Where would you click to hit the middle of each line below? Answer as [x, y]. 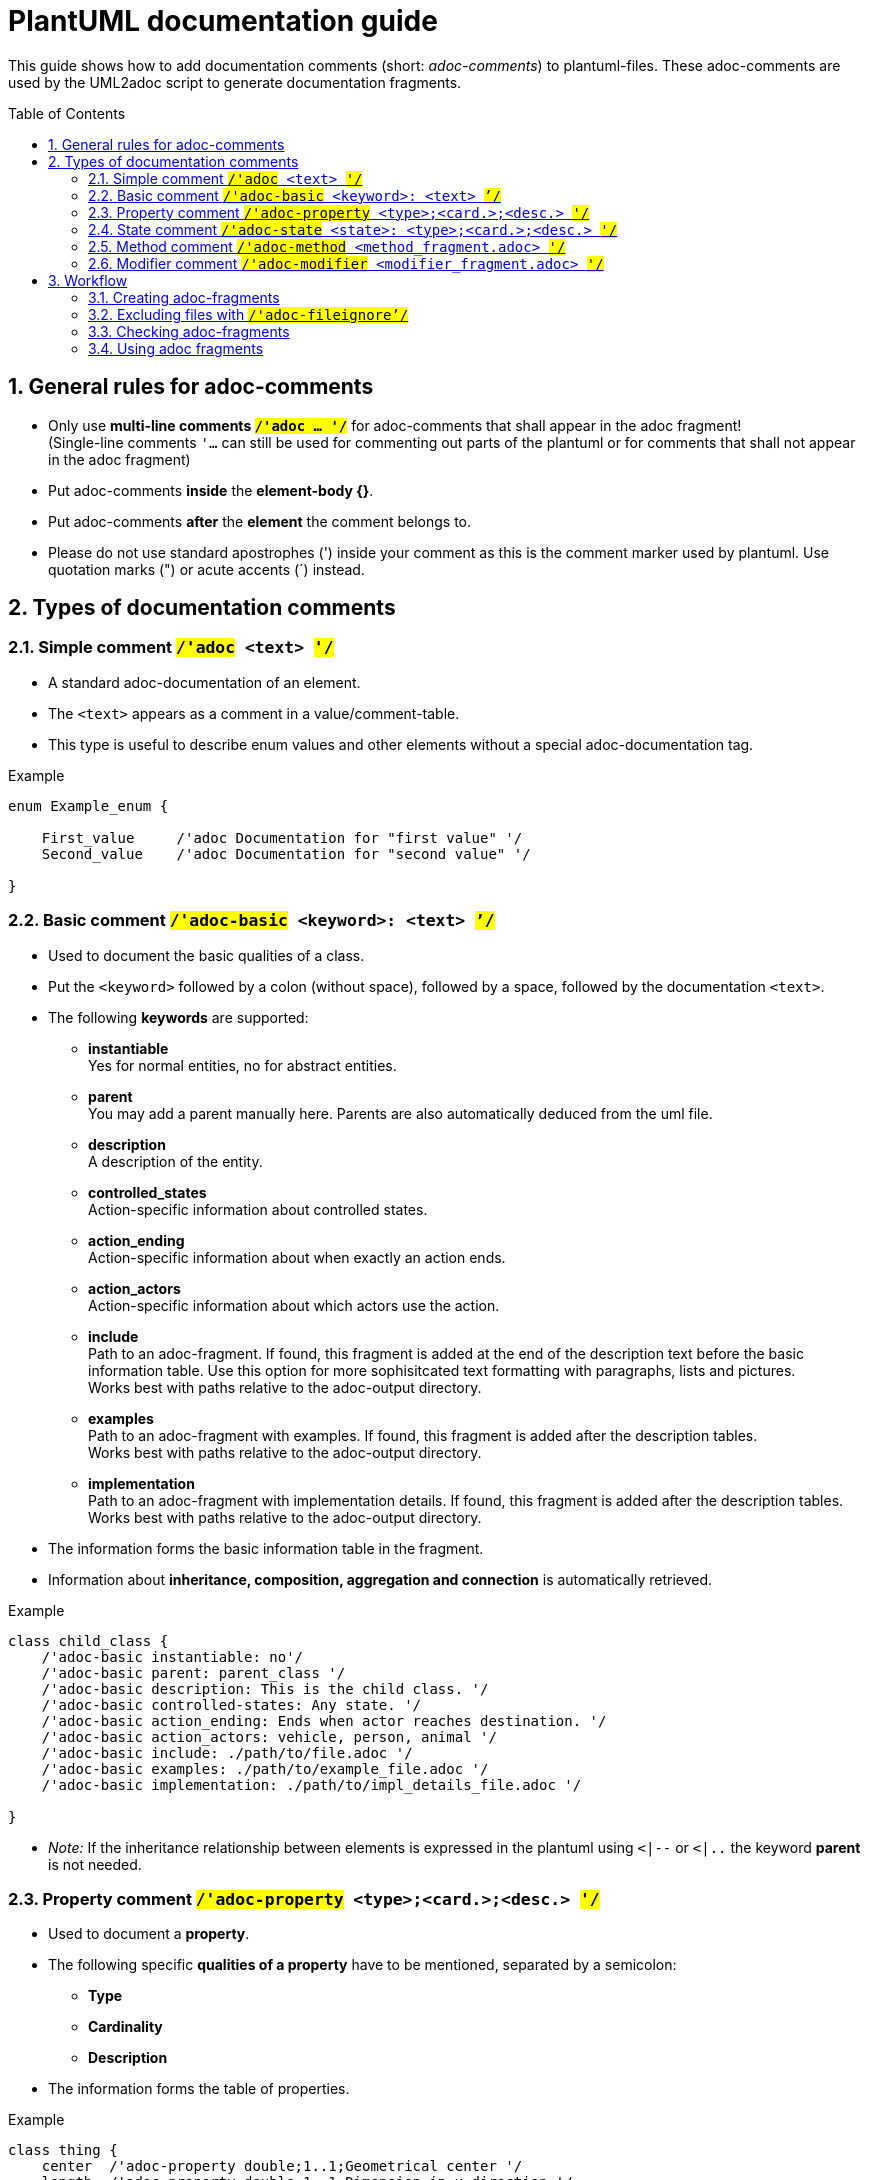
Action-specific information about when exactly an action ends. [297, 1257]
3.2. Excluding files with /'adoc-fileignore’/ [248, 314]
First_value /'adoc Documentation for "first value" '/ [282, 837]
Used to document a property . [149, 1934]
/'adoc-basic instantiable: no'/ [172, 1656]
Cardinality [125, 2027]
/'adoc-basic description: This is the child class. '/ [265, 1688]
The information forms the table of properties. [199, 2089]
